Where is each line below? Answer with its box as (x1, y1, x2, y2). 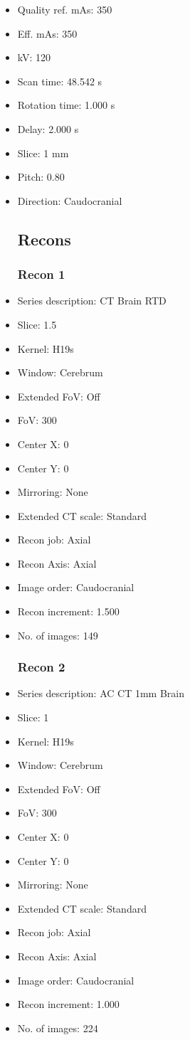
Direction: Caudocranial (17, 193, 122, 208)
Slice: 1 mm (17, 145, 69, 160)
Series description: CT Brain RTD (17, 293, 167, 308)
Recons (17, 228, 71, 250)
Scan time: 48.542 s (17, 73, 102, 88)
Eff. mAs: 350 (17, 26, 78, 41)
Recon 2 (17, 658, 65, 676)
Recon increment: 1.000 (17, 997, 120, 1012)
